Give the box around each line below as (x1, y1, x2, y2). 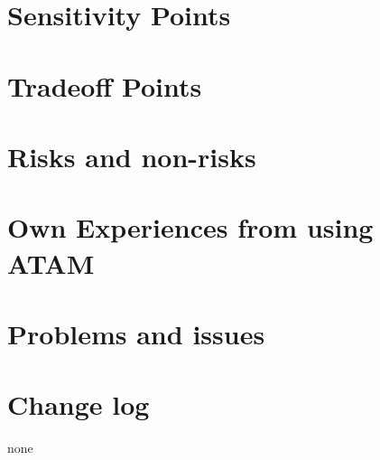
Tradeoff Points (7, 67, 202, 104)
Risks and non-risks (7, 137, 256, 174)
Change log (7, 386, 150, 423)
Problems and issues (7, 314, 265, 352)
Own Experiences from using (7, 209, 374, 246)
